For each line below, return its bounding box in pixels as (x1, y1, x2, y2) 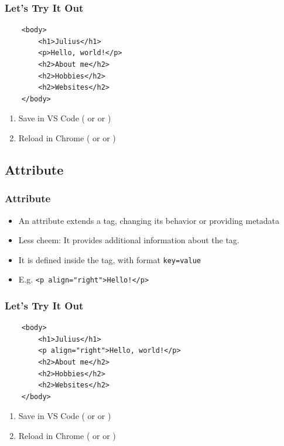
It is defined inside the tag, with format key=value (18, 253, 201, 265)
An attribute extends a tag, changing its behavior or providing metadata (18, 214, 280, 226)
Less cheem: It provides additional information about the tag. (18, 234, 239, 246)
